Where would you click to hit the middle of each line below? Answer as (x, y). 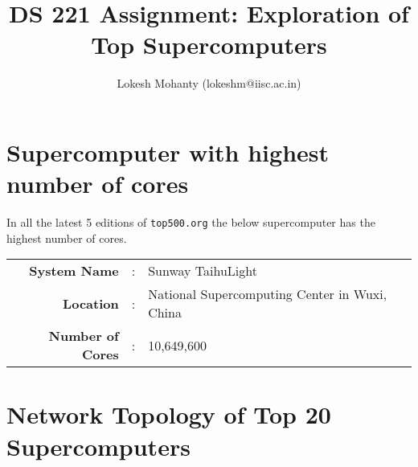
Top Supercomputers (209, 45)
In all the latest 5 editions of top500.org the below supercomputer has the (191, 222)
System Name (74, 271)
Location (91, 303)
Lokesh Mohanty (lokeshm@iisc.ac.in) (209, 83)
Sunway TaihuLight (203, 271)
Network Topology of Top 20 (169, 414)
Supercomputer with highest (168, 152)
